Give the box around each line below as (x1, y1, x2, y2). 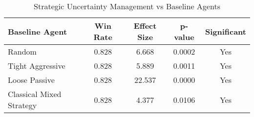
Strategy (8, 99, 37, 111)
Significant (205, 25, 246, 37)
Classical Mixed (8, 88, 62, 99)
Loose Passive (8, 74, 55, 85)
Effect (133, 20, 157, 31)
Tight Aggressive (8, 60, 65, 71)
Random (8, 46, 37, 57)
